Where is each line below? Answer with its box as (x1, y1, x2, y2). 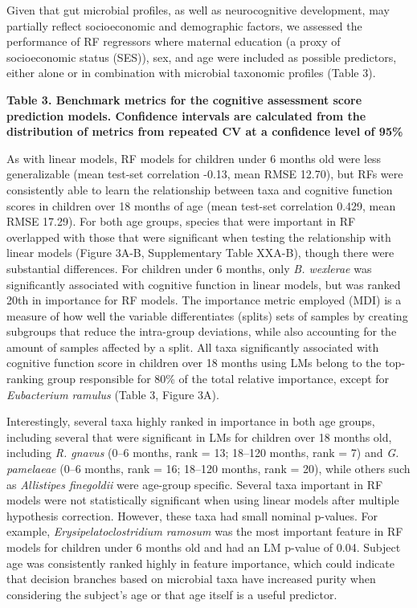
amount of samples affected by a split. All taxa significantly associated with (6, 338, 379, 355)
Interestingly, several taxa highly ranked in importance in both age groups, (6, 413, 375, 430)
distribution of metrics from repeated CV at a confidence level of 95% (6, 123, 403, 140)
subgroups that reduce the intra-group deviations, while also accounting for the (6, 323, 397, 340)
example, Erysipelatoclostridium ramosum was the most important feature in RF (6, 523, 403, 540)
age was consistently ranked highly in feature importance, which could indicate (6, 554, 395, 571)
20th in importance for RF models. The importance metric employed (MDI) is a (6, 292, 402, 308)
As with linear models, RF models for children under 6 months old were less (6, 149, 382, 166)
